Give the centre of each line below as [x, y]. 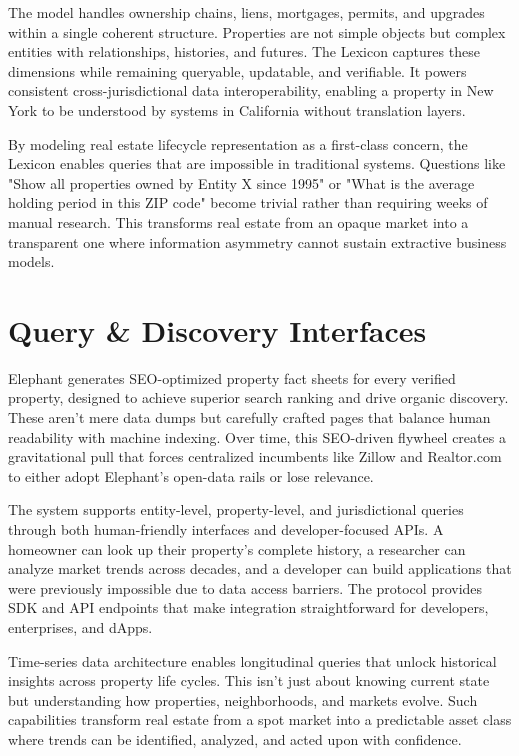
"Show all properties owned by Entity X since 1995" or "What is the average [241, 182]
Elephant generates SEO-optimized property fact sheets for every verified [232, 377]
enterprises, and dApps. [80, 626]
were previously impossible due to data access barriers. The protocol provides [245, 587]
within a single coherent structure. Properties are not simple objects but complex [257, 31]
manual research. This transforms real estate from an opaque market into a [238, 221]
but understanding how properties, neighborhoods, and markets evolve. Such [243, 699]
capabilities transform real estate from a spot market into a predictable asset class [260, 719]
